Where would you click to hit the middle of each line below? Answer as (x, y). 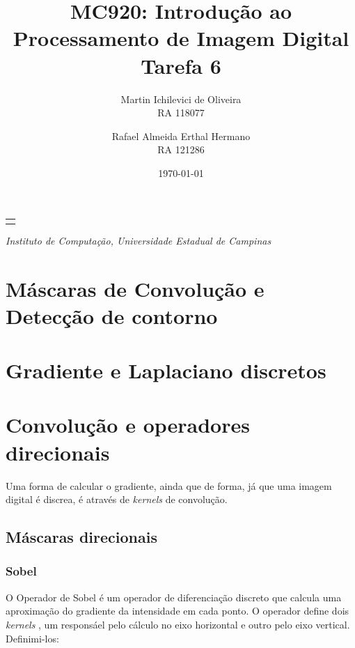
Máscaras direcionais (81, 537)
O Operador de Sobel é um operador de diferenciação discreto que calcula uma (174, 597)
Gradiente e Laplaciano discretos (166, 370)
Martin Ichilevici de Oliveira (181, 99)
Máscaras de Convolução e (135, 288)
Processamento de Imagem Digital (181, 38)
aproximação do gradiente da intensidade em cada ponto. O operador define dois (177, 611)
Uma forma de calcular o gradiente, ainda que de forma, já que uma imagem (169, 485)
